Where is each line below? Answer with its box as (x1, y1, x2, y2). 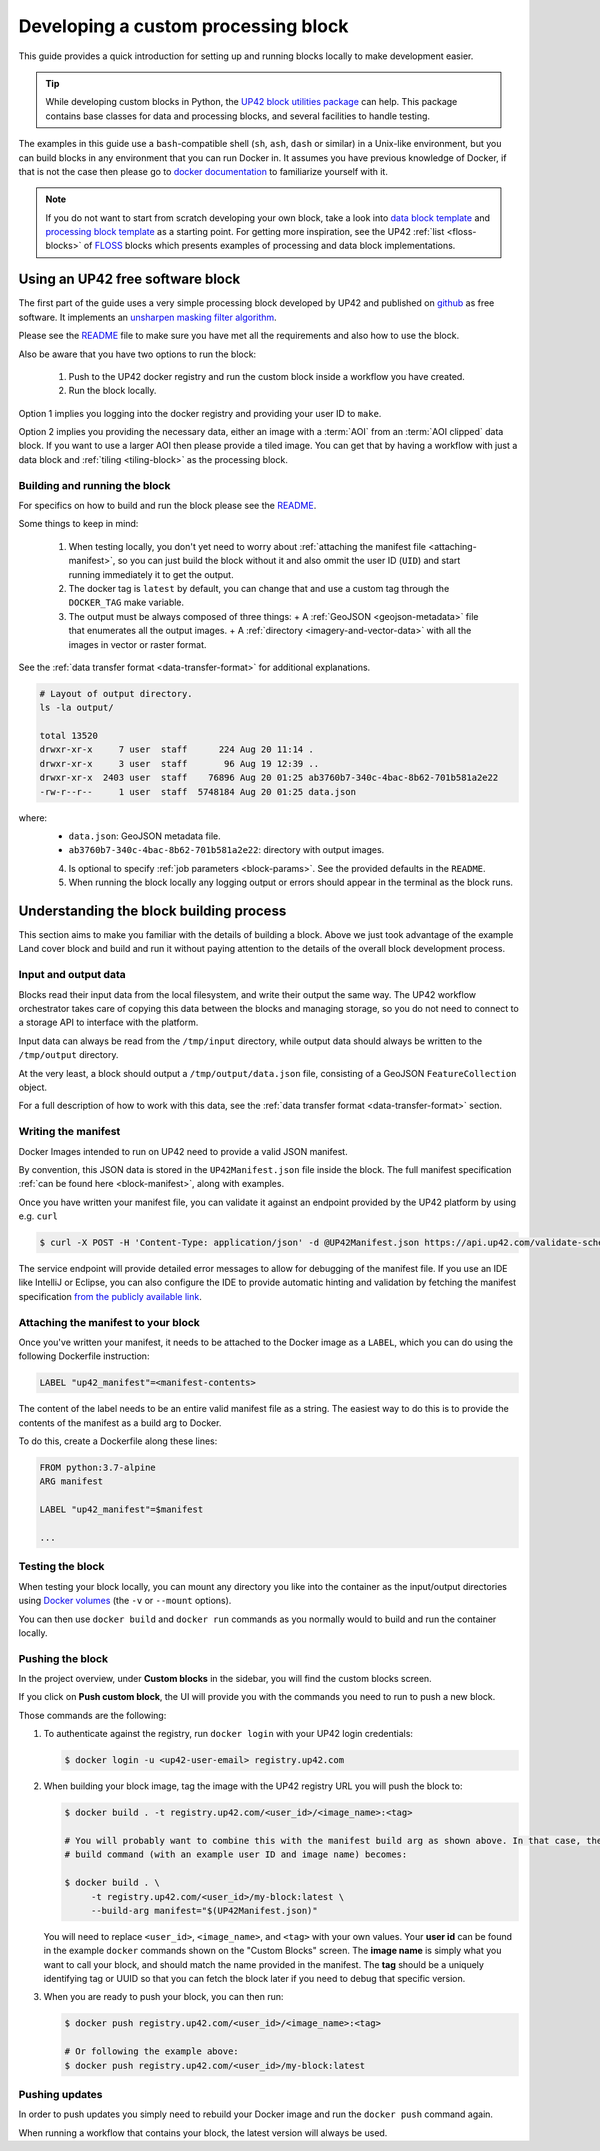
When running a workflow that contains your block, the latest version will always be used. (18, 2126, 388, 2139)
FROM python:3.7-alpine (39, 1462, 157, 1474)
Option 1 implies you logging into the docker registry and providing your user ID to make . (18, 407, 382, 419)
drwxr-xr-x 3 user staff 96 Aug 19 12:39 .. (39, 758, 320, 769)
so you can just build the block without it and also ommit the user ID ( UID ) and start (117, 555, 461, 567)
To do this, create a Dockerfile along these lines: (18, 1435, 218, 1447)
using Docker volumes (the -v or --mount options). (18, 1595, 232, 1607)
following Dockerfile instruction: (18, 1350, 150, 1362)
